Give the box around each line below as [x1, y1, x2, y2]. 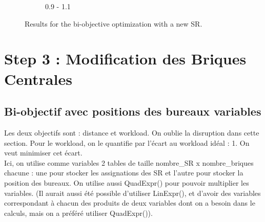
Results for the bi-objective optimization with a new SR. [25, 18, 202, 29]
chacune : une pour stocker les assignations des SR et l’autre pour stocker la [4, 167, 243, 178]
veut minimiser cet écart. [4, 147, 83, 158]
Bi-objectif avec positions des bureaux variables [4, 103, 261, 119]
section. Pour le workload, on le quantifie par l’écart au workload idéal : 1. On [4, 137, 250, 148]
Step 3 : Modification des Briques [4, 48, 247, 69]
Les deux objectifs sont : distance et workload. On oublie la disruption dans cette [4, 127, 259, 138]
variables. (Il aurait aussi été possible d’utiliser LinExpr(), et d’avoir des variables [4, 187, 261, 198]
